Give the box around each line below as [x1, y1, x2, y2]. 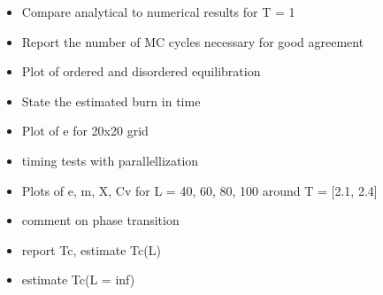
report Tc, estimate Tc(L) [21, 240, 161, 259]
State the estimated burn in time [21, 91, 201, 110]
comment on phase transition [21, 211, 180, 229]
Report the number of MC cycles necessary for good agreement [21, 32, 364, 50]
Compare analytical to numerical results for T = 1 [21, 3, 295, 20]
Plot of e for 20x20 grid [21, 121, 149, 140]
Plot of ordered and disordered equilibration [21, 62, 261, 81]
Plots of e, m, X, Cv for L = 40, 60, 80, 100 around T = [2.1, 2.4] [21, 181, 378, 199]
